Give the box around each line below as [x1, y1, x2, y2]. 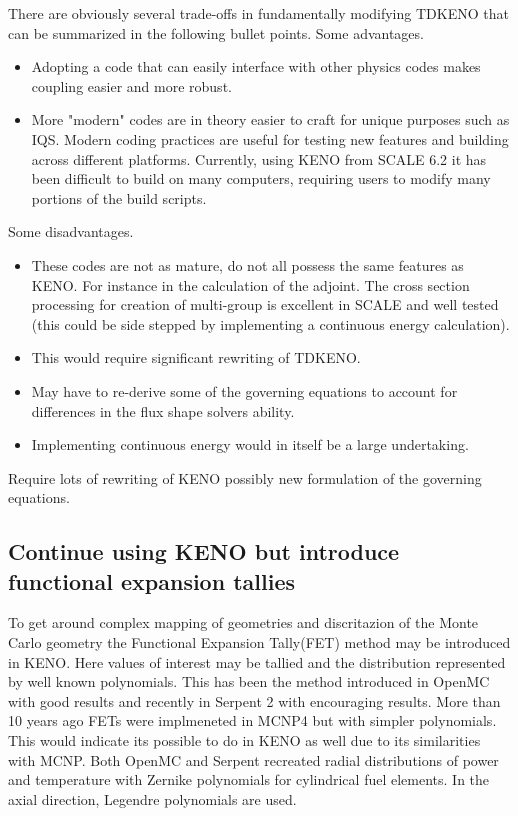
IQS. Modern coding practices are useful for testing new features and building [31, 128, 509, 149]
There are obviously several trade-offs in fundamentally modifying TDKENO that [8, 3, 509, 23]
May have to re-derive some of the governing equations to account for [31, 380, 458, 401]
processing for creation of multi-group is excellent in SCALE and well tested [31, 294, 499, 315]
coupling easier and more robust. [31, 75, 232, 96]
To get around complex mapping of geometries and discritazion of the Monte [8, 612, 479, 633]
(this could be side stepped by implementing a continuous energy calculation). [31, 313, 510, 334]
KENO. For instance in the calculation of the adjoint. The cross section [31, 274, 470, 295]
